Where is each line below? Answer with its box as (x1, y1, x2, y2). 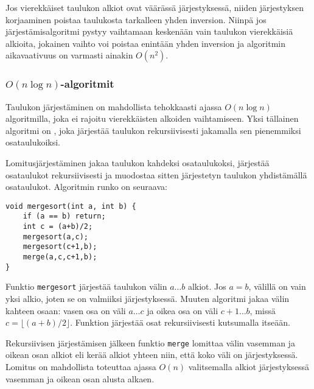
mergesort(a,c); (23, 232, 89, 241)
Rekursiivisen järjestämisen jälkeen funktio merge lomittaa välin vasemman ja (5, 336, 295, 349)
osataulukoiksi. (5, 136, 61, 149)
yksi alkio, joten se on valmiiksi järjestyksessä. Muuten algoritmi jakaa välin (5, 292, 290, 304)
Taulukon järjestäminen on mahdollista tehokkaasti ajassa (5, 100, 222, 113)
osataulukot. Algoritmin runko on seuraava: (5, 180, 167, 193)
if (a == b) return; (23, 212, 106, 221)
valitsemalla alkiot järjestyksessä (188, 360, 310, 373)
